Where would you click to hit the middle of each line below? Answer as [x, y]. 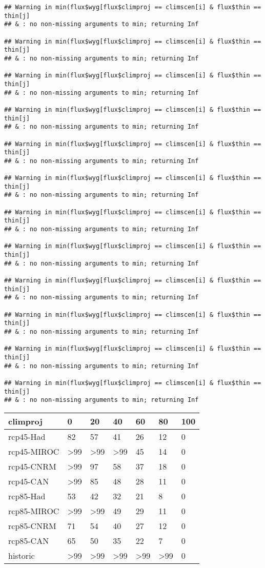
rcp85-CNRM [32, 525]
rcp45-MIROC [34, 451]
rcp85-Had [27, 496]
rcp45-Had [27, 436]
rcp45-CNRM [32, 466]
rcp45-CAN [29, 481]
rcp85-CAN [29, 540]
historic [22, 555]
